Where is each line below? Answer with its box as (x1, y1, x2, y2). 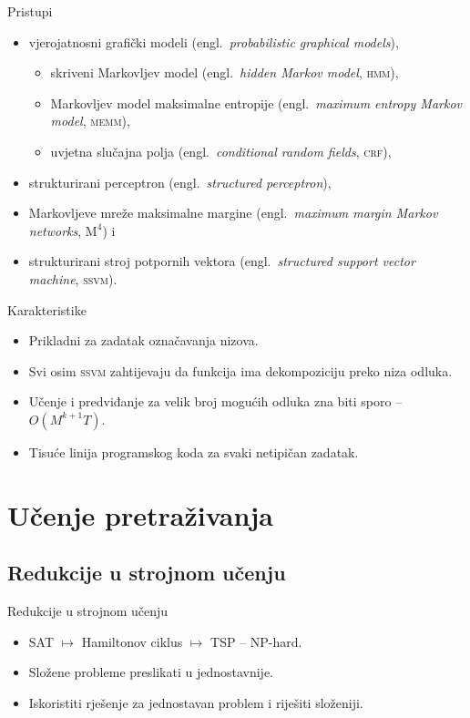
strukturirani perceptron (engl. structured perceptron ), (28, 172, 332, 191)
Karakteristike (7, 300, 87, 319)
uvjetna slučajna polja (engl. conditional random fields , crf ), (50, 141, 392, 160)
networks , (28, 221, 82, 240)
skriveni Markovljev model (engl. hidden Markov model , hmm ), (50, 63, 399, 82)
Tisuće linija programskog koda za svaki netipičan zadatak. (28, 442, 359, 461)
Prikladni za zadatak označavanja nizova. (28, 331, 259, 350)
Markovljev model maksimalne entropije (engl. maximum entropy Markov (50, 93, 463, 112)
